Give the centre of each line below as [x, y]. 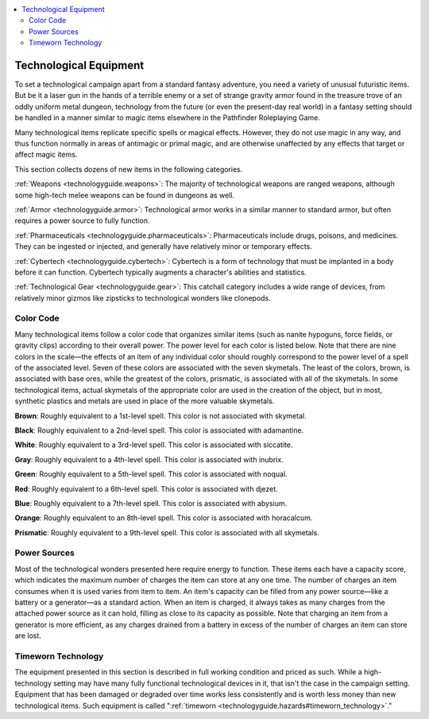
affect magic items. [46, 154]
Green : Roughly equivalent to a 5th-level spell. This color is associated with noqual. [151, 474]
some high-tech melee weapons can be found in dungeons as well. [124, 195]
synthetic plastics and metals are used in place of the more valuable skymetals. [145, 401]
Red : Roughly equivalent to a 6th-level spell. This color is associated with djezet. [146, 488]
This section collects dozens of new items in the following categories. [129, 169]
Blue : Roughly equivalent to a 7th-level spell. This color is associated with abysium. [151, 503]
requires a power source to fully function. [82, 221]
